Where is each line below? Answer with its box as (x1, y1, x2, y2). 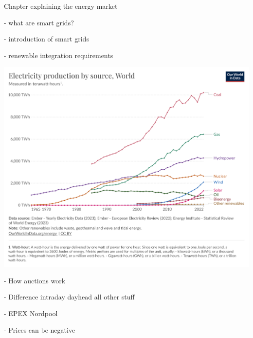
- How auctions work (4, 275, 66, 285)
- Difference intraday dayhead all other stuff (4, 292, 135, 302)
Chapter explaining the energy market (4, 1, 118, 11)
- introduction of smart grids (4, 34, 89, 44)
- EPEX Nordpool (4, 308, 58, 318)
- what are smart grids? (4, 17, 74, 27)
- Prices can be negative (4, 324, 75, 335)
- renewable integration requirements (4, 50, 113, 60)
